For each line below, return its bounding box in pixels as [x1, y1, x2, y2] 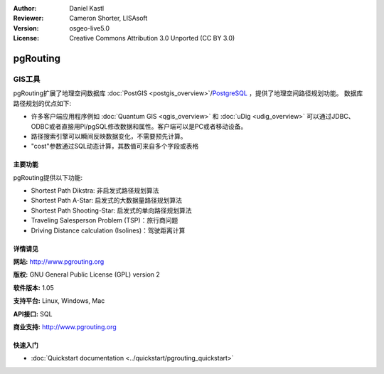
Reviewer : [13, 14, 44, 23]
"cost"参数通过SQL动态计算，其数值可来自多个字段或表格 [31, 142, 199, 151]
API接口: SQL [13, 309, 53, 318]
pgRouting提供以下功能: [13, 173, 83, 181]
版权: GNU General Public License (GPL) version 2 [13, 270, 160, 279]
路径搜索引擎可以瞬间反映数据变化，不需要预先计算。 [31, 132, 187, 140]
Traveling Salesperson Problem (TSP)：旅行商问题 [31, 216, 178, 225]
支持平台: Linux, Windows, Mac [13, 296, 105, 305]
